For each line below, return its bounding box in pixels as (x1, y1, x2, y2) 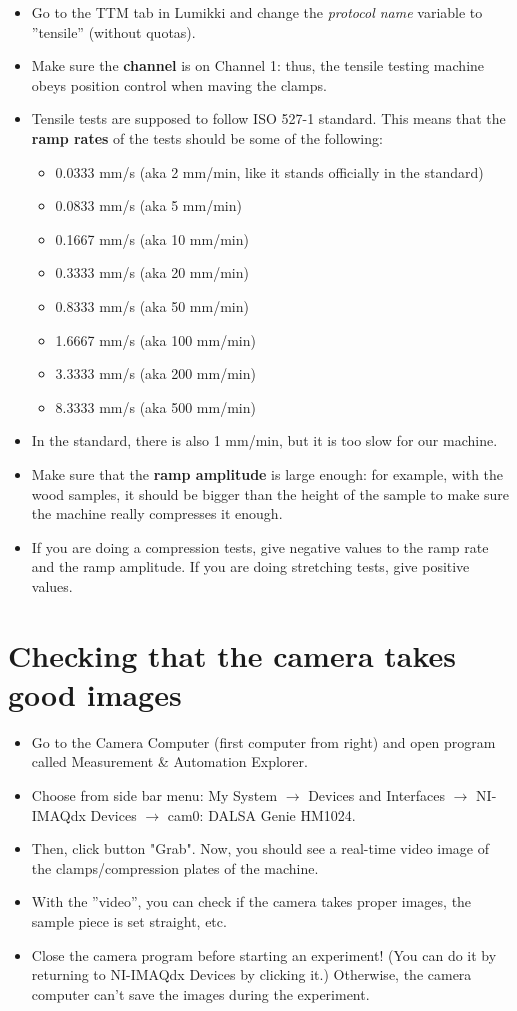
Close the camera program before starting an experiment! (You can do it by (31, 944, 497, 965)
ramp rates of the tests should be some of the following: (31, 127, 383, 148)
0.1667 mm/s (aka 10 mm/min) (55, 228, 249, 249)
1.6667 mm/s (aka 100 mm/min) (55, 329, 256, 350)
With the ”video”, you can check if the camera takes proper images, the (31, 891, 472, 912)
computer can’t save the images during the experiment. (31, 983, 370, 1004)
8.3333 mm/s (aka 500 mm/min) (55, 396, 256, 417)
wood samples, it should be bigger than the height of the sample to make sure (31, 483, 510, 504)
